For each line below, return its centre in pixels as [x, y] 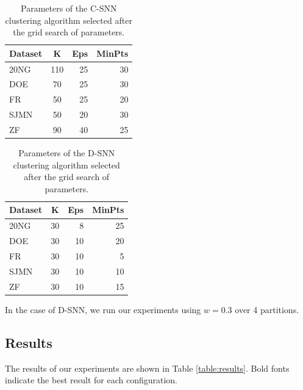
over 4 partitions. [267, 309]
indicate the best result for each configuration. [91, 380]
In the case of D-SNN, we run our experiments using [103, 309]
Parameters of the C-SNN [69, 8]
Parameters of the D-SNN [67, 153]
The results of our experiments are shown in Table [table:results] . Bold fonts [147, 368]
